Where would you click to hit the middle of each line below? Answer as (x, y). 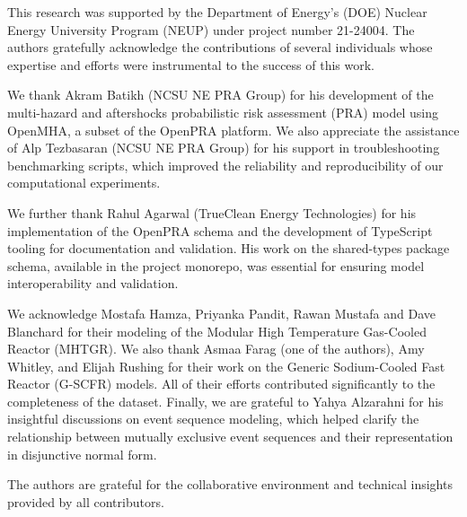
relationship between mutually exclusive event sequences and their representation (230, 437)
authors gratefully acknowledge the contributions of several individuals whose (220, 47)
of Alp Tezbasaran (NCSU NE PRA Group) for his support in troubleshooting (224, 148)
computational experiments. (84, 183)
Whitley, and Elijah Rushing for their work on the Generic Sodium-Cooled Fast (226, 366)
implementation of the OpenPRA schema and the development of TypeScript (220, 230)
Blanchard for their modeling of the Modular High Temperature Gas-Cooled (217, 331)
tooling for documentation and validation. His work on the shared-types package (229, 248)
